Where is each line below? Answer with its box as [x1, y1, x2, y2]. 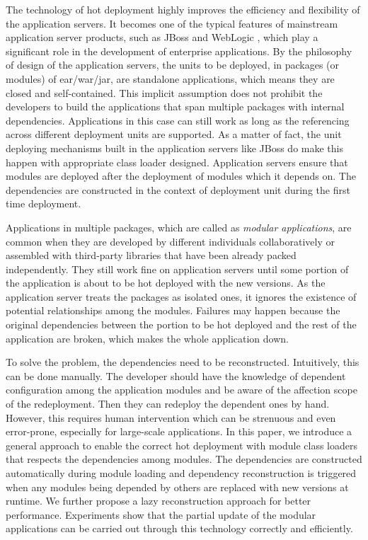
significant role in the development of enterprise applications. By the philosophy [6, 43, 352, 58]
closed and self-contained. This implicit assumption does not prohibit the [6, 85, 323, 100]
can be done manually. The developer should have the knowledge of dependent [6, 368, 346, 383]
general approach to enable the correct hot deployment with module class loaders [6, 437, 358, 452]
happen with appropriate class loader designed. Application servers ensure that [6, 154, 348, 169]
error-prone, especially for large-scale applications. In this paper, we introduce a [6, 424, 352, 439]
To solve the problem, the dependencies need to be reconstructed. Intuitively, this [6, 355, 360, 369]
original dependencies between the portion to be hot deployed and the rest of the [6, 317, 357, 332]
